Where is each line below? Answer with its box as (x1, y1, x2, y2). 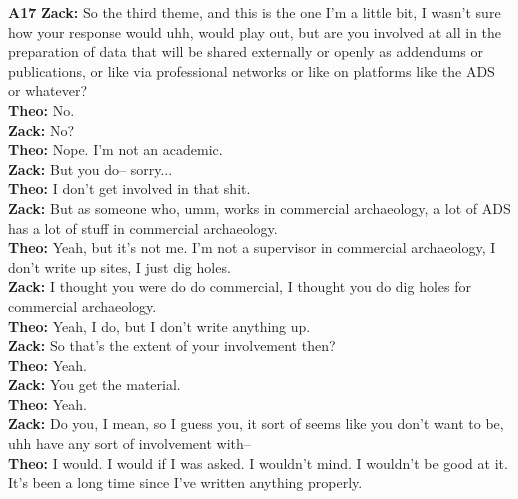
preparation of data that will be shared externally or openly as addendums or (8, 41, 483, 62)
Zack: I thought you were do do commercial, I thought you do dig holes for (8, 276, 471, 297)
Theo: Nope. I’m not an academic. (8, 139, 223, 160)
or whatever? (8, 80, 88, 101)
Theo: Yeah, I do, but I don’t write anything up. (8, 315, 311, 336)
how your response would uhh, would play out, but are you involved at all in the (8, 21, 502, 42)
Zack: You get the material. (8, 374, 181, 395)
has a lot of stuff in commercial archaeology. (8, 217, 278, 238)
